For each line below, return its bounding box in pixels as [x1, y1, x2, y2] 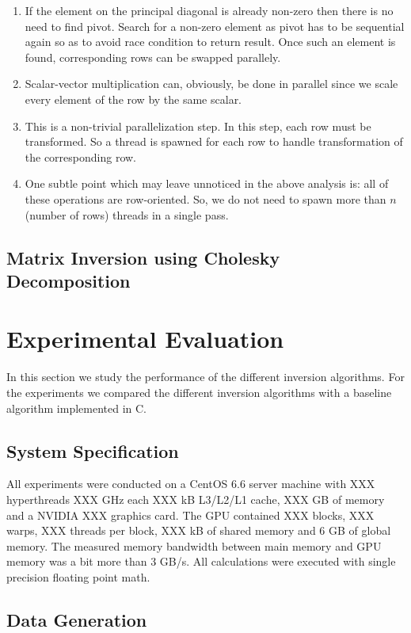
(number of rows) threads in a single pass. [25, 206, 229, 223]
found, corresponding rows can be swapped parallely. [25, 48, 281, 65]
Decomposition [6, 268, 131, 292]
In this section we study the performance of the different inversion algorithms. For [6, 368, 405, 385]
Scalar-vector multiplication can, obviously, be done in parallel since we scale [25, 75, 398, 92]
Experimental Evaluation [6, 322, 284, 355]
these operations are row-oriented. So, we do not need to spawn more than [25, 190, 386, 207]
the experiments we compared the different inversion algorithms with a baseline [6, 384, 392, 401]
